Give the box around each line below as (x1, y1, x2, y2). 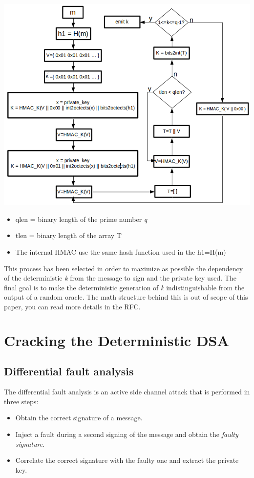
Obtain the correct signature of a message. (15, 413, 143, 423)
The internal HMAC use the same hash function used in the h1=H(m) (15, 247, 226, 257)
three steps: (4, 396, 39, 406)
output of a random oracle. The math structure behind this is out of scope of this (4, 292, 248, 302)
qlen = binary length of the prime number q (15, 214, 148, 224)
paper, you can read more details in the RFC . (4, 302, 141, 312)
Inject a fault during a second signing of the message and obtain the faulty (15, 429, 238, 439)
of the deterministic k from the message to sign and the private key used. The (4, 273, 236, 283)
